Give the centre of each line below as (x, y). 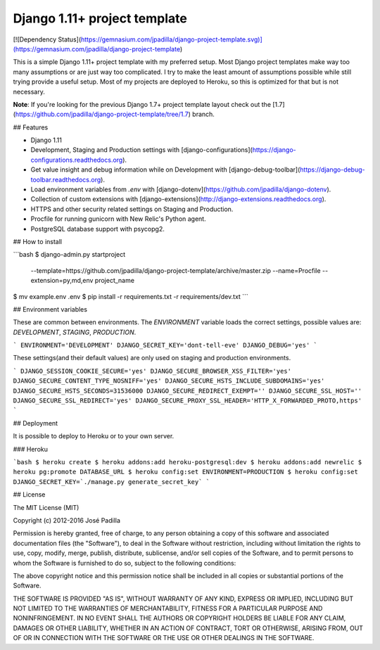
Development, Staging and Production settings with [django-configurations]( (141, 150)
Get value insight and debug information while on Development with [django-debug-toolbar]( (165, 170)
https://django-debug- (332, 170)
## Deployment (36, 423)
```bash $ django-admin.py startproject (69, 255)
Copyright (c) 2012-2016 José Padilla (67, 520)
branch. (203, 114)
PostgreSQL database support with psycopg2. (97, 229)
